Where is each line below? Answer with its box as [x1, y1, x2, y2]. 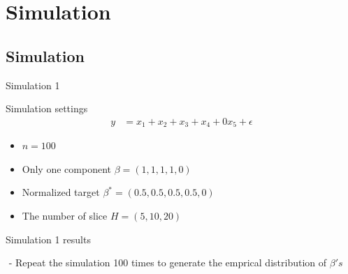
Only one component [22, 161, 111, 176]
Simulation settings [6, 101, 88, 116]
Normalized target [22, 185, 100, 199]
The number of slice [22, 208, 108, 223]
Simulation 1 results [6, 231, 91, 246]
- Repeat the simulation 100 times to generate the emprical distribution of [8, 255, 327, 270]
